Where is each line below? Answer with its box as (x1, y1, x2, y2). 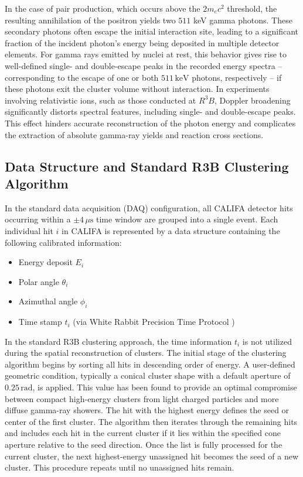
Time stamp (18, 315, 62, 328)
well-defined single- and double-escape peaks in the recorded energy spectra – (5, 59, 282, 71)
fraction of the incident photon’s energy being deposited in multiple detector (5, 36, 280, 49)
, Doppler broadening (214, 94, 291, 106)
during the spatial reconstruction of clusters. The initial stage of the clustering (5, 346, 287, 359)
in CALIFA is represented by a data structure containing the (62, 224, 280, 236)
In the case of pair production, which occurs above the (5, 2, 200, 14)
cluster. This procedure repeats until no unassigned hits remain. (5, 461, 234, 473)
